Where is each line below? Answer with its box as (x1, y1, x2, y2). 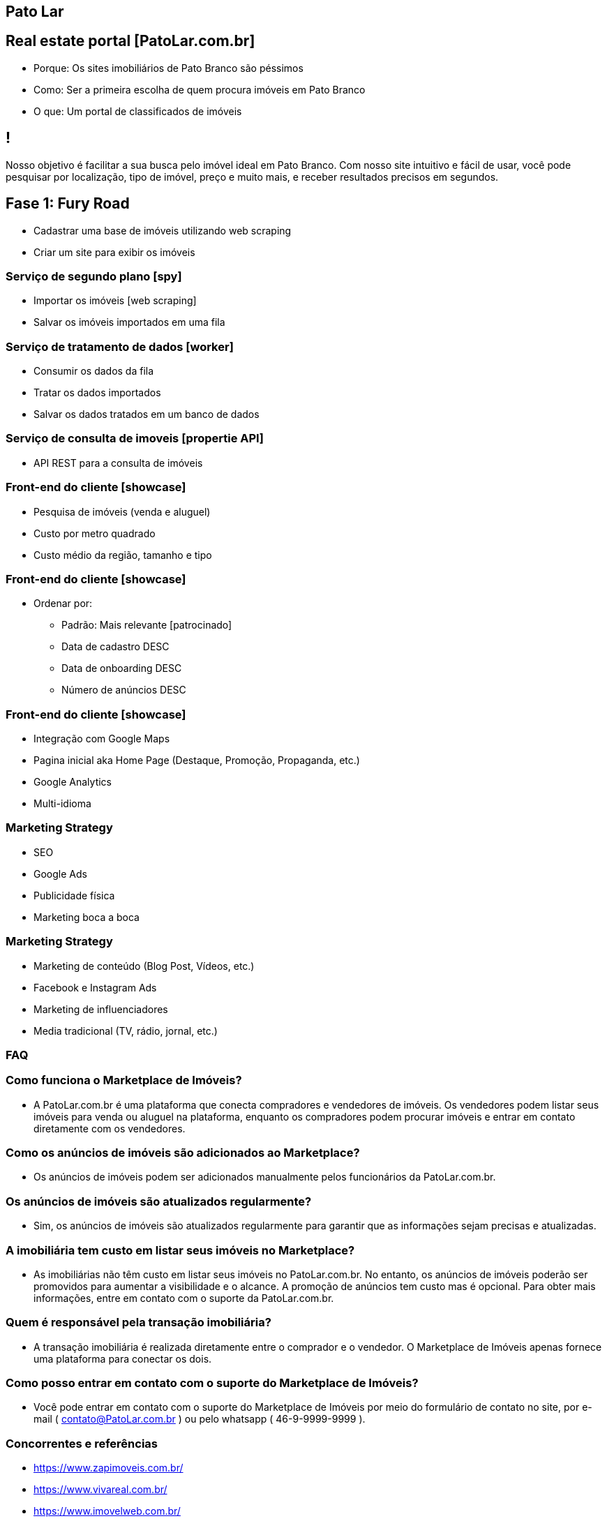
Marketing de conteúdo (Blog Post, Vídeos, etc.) (33, 959, 255, 972)
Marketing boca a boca (33, 911, 140, 923)
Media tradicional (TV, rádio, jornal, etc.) (33, 1024, 218, 1037)
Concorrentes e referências (6, 1436, 158, 1451)
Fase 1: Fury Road (6, 195, 130, 213)
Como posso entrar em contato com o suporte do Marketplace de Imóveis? (6, 1376, 419, 1391)
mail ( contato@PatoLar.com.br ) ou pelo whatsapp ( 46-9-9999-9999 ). (33, 1413, 366, 1425)
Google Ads (33, 867, 87, 880)
